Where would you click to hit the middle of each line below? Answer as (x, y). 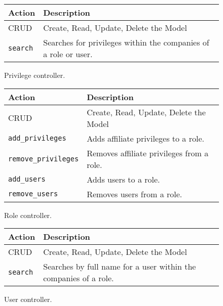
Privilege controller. (35, 75)
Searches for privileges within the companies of (126, 42)
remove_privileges (44, 159)
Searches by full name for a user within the (120, 267)
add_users (27, 179)
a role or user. (68, 54)
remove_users (33, 194)
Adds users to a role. (123, 179)
